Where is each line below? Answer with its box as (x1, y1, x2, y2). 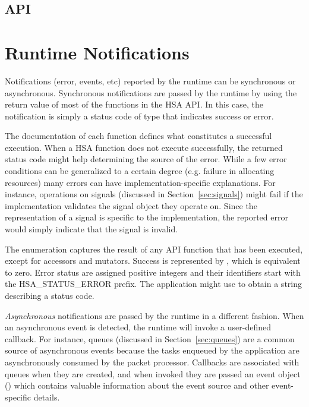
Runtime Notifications (5, 40, 190, 64)
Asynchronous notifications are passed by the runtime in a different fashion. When (5, 309, 304, 321)
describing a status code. (5, 289, 94, 301)
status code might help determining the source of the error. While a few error (5, 153, 287, 165)
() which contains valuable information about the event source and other (5, 379, 269, 392)
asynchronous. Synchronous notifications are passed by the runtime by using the (5, 86, 297, 99)
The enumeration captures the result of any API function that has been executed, (5, 242, 303, 255)
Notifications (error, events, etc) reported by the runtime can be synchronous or (5, 74, 296, 87)
